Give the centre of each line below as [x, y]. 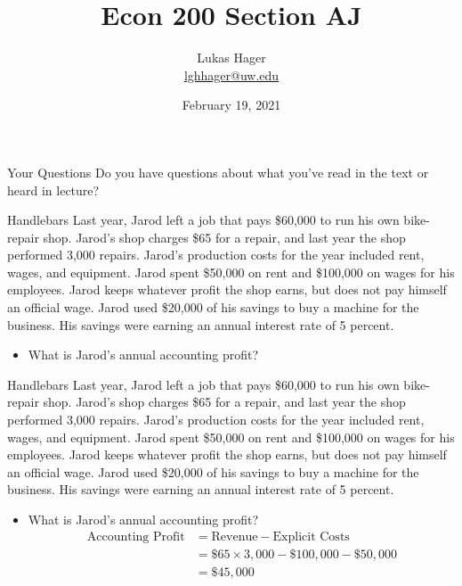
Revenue [235, 536]
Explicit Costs [311, 536]
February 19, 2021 [231, 105]
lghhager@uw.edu [231, 74]
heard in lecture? [53, 190]
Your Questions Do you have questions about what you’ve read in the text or [218, 172]
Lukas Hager [231, 58]
